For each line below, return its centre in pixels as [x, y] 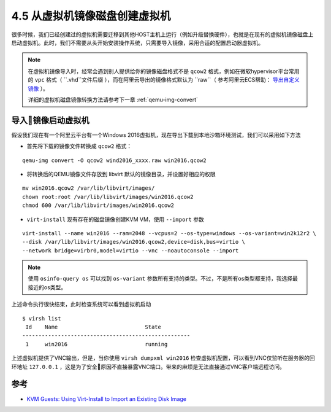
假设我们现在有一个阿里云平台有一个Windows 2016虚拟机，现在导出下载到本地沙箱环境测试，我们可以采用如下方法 [156, 134]
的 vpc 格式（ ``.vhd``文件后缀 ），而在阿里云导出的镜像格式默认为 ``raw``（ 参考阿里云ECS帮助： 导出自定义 [164, 80]
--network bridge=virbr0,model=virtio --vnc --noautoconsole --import [131, 251]
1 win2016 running [97, 344]
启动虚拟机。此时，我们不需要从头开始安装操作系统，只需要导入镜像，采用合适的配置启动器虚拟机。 [137, 42]
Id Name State [93, 327]
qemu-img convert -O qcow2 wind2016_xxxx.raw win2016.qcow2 [114, 160]
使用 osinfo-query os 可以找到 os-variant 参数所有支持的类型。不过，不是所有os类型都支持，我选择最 [163, 279]
